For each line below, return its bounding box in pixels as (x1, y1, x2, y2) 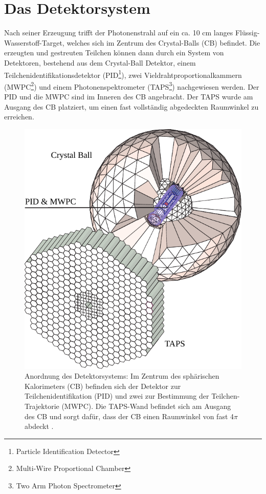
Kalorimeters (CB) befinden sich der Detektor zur (25, 380, 181, 391)
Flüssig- (235, 27, 260, 38)
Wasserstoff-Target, (4, 37, 64, 48)
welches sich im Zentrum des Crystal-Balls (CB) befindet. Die (66, 37, 260, 48)
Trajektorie (25, 400, 59, 411)
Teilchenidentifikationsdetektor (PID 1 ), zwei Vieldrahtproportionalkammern (4, 68, 242, 80)
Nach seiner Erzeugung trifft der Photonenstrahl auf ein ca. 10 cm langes (4, 27, 233, 38)
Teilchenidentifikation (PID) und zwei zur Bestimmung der (25, 390, 209, 401)
